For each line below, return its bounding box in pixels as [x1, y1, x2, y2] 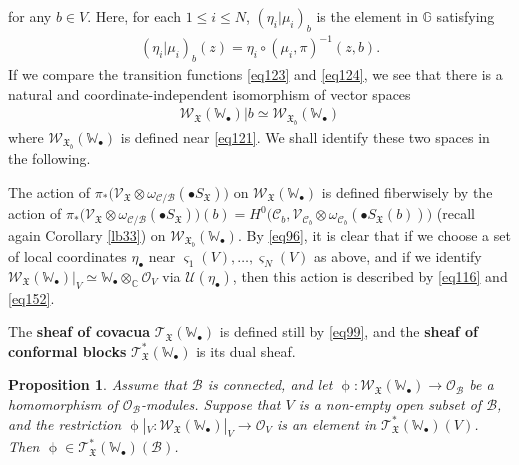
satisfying [436, 6, 495, 26]
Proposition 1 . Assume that [8, 374, 187, 395]
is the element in [316, 6, 418, 26]
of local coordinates [8, 246, 127, 267]
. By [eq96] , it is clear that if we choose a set [237, 224, 511, 245]
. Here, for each [87, 6, 181, 26]
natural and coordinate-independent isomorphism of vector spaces [8, 83, 411, 104]
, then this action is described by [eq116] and [232, 265, 508, 286]
